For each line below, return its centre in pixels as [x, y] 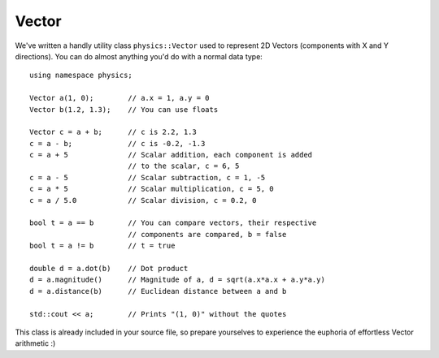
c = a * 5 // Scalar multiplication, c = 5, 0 [152, 189]
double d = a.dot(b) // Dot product [109, 268]
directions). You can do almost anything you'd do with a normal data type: [139, 56]
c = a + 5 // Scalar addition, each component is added [171, 155]
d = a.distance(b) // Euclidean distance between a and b [158, 291]
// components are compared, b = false [207, 234]
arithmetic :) [35, 343]
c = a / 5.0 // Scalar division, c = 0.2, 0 [143, 200]
